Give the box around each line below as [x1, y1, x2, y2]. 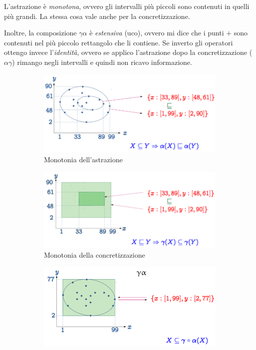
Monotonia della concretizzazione [44, 250, 145, 260]
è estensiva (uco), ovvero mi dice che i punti [89, 27, 224, 38]
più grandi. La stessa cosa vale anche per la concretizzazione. [4, 10, 190, 21]
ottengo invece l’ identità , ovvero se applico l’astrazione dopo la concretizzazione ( [4, 47, 253, 57]
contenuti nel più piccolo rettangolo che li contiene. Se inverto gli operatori [4, 37, 233, 47]
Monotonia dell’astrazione [44, 154, 123, 164]
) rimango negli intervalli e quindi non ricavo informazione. [12, 56, 192, 67]
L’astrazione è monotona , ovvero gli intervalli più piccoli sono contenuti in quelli [4, 1, 250, 11]
